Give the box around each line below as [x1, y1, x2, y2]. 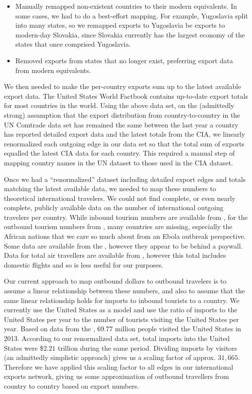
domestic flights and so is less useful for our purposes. [4, 259, 164, 269]
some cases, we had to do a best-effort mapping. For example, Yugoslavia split [15, 10, 248, 20]
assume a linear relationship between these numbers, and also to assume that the [4, 286, 245, 296]
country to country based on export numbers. [4, 380, 139, 391]
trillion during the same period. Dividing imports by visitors [57, 342, 237, 353]
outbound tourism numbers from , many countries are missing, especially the [4, 221, 233, 232]
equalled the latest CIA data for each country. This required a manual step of [4, 148, 235, 158]
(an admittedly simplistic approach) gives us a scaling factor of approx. [4, 352, 216, 362]
